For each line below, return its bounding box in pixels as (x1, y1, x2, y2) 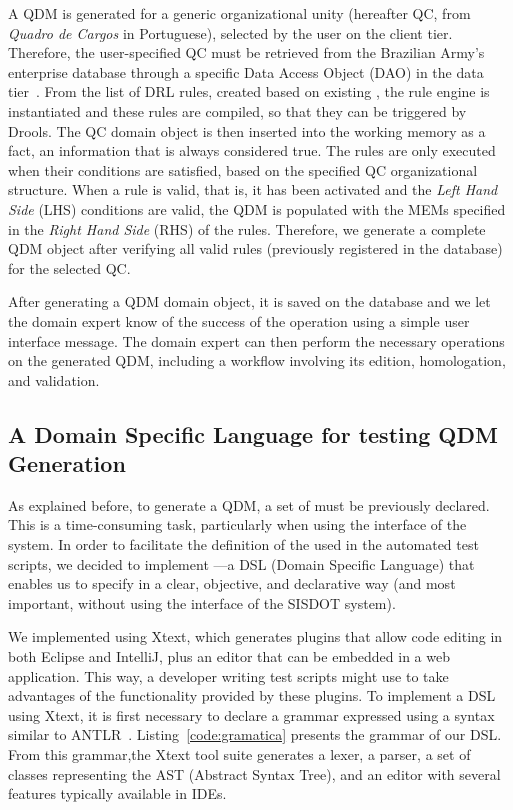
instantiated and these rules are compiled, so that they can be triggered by (8, 100, 467, 121)
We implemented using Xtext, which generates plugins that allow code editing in (8, 626, 503, 647)
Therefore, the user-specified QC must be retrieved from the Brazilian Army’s (8, 42, 485, 63)
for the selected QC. (8, 257, 131, 278)
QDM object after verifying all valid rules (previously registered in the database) (8, 238, 503, 259)
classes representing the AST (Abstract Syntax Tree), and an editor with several (8, 763, 501, 784)
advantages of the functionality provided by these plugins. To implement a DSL (8, 685, 496, 706)
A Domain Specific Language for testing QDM (8, 418, 498, 449)
